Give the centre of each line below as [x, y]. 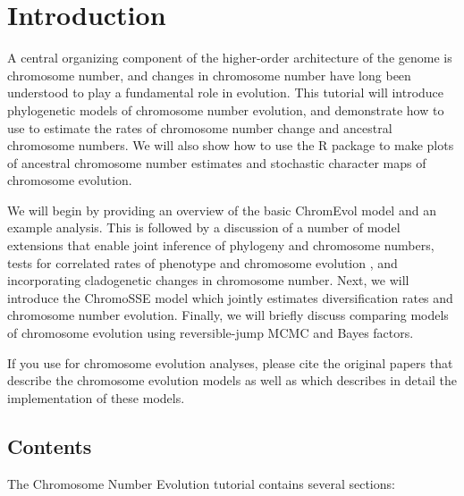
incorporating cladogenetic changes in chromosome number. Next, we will [208, 280]
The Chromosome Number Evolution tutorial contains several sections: [201, 483]
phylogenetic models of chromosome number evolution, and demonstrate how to [226, 109]
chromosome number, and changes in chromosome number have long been [209, 75]
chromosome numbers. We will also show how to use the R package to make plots [231, 145]
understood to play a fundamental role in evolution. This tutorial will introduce [226, 92]
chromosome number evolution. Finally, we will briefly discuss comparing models [228, 315]
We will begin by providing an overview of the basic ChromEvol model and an [222, 210]
